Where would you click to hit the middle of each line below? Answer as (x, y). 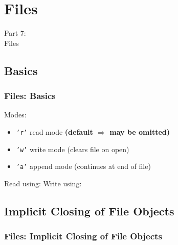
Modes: (15, 115)
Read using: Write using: (43, 183)
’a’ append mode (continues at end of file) (83, 166)
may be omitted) (140, 131)
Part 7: (15, 33)
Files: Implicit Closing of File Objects (83, 236)
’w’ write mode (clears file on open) (73, 149)
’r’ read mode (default (54, 131)
